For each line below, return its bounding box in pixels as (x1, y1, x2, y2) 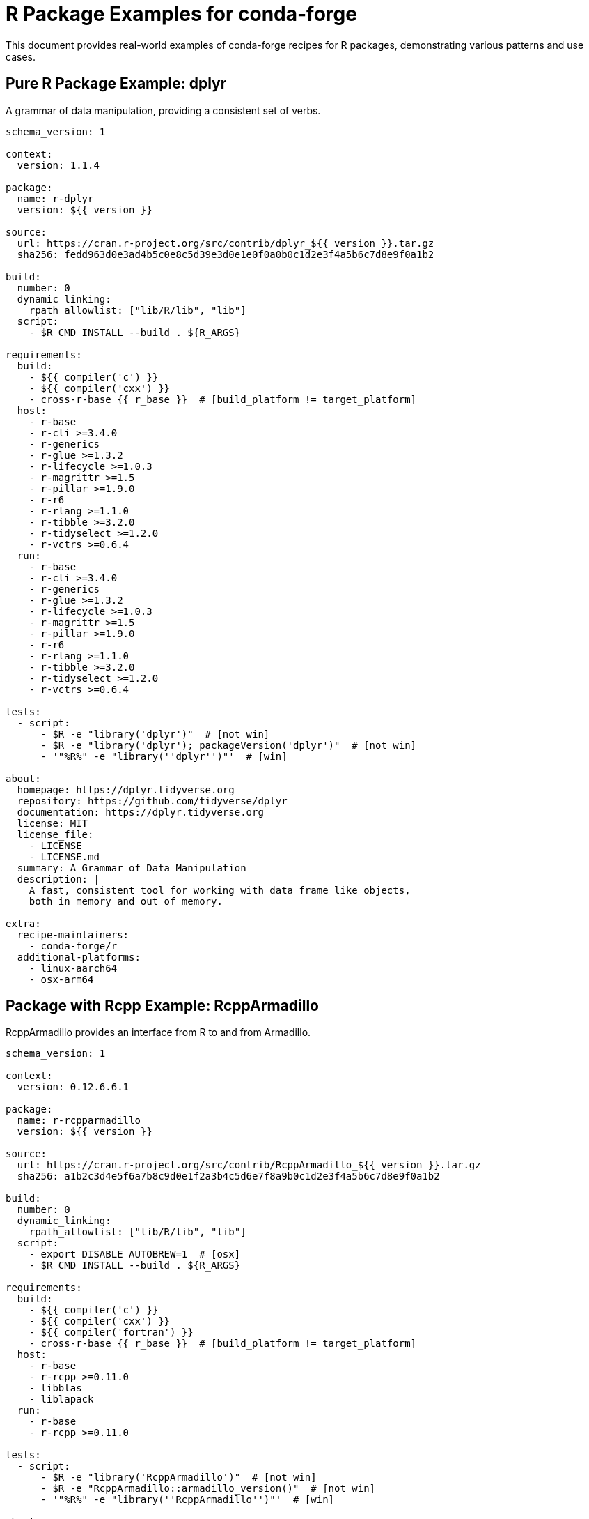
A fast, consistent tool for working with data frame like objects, (29, 884, 411, 896)
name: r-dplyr (17, 192, 94, 204)
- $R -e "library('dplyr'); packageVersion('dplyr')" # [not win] (40, 739, 417, 751)
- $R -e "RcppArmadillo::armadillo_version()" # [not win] (40, 1483, 376, 1495)
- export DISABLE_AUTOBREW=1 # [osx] (29, 1249, 241, 1260)
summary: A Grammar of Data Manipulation (17, 862, 246, 873)
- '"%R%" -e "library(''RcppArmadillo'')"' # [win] (40, 1494, 335, 1506)
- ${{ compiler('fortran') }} (29, 1327, 194, 1338)
